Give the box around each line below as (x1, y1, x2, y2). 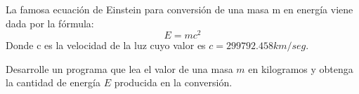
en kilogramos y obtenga (248, 61, 353, 76)
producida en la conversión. (114, 75, 233, 90)
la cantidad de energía (6, 75, 100, 90)
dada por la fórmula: (6, 15, 94, 30)
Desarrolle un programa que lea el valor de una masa (6, 61, 233, 76)
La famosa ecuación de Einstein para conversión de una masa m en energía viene (6, 2, 353, 16)
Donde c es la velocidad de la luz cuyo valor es (6, 38, 206, 53)
